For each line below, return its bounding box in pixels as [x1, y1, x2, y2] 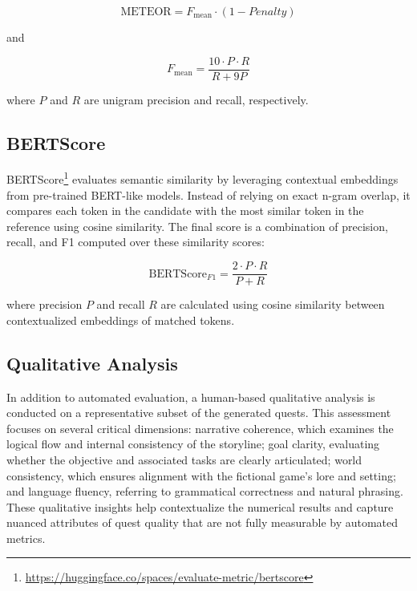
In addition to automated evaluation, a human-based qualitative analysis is [6, 388, 375, 405]
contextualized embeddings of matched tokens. [6, 311, 235, 328]
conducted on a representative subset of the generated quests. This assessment [6, 404, 391, 421]
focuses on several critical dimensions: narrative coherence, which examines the [6, 419, 394, 436]
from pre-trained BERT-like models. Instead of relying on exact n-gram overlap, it [6, 186, 411, 203]
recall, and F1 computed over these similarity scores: [6, 233, 265, 250]
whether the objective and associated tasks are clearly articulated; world [6, 451, 362, 468]
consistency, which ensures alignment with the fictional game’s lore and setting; [6, 467, 396, 484]
